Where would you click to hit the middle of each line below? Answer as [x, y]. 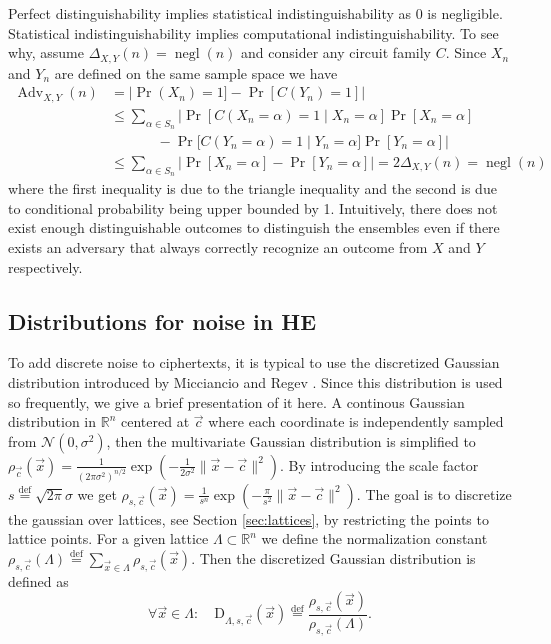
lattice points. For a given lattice [108, 538]
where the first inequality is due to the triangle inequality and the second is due [252, 188]
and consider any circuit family [336, 52]
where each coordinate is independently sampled [356, 421]
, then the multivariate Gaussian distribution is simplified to [291, 440]
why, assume [46, 52]
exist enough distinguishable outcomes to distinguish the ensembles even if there [254, 227]
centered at [155, 421]
